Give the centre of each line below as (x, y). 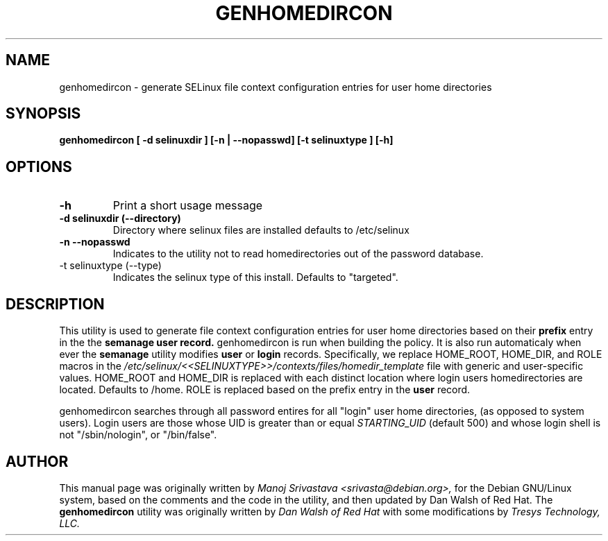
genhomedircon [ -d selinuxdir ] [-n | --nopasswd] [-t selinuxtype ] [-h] (226, 140)
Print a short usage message (188, 206)
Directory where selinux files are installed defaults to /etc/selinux (261, 230)
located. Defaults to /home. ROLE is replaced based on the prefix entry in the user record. (265, 390)
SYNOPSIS (43, 114)
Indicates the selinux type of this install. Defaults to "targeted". (255, 277)
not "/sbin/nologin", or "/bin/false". (138, 435)
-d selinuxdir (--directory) (120, 218)
